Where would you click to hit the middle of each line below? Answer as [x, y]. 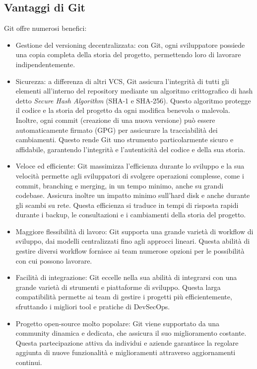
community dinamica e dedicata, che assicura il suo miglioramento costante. [131, 333]
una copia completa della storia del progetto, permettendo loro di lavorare [128, 54]
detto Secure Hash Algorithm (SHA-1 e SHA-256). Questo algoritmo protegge [133, 100]
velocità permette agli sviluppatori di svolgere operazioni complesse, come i [130, 175]
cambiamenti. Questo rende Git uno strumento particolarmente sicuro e [125, 139]
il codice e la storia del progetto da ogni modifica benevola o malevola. [123, 110]
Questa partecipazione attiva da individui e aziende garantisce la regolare [127, 342]
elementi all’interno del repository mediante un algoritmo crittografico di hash [134, 91]
